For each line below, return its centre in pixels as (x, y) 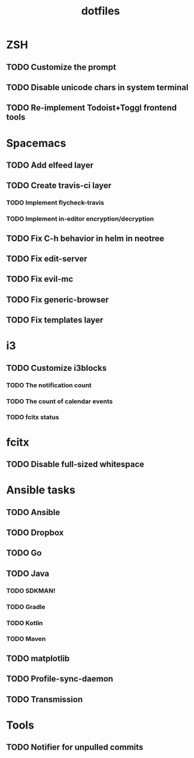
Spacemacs (36, 143)
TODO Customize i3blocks (56, 368)
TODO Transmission (45, 699)
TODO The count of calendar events (60, 401)
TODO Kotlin (25, 623)
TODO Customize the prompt (61, 67)
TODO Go (24, 553)
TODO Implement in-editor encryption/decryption (80, 219)
